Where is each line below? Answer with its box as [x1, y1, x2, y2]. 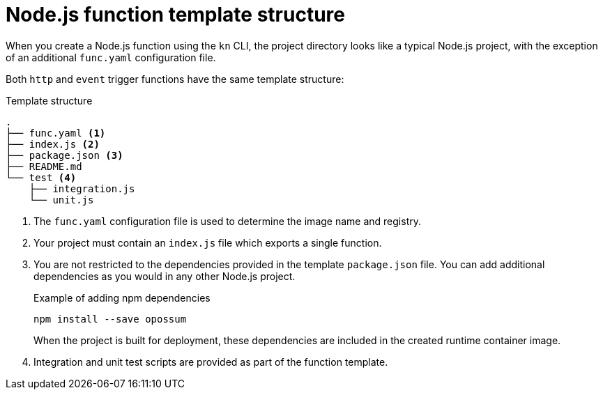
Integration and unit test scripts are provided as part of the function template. [33, 355, 388, 368]
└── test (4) [6, 171, 77, 183]
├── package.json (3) [6, 149, 123, 161]
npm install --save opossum [33, 313, 187, 325]
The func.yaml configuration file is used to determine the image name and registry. [33, 215, 421, 227]
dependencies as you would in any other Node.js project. [33, 270, 296, 282]
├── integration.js [29, 183, 135, 194]
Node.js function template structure [6, 3, 345, 26]
